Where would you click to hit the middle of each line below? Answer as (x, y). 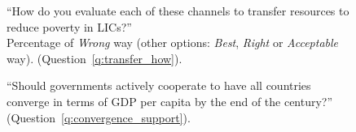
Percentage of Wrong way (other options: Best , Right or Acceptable (173, 43)
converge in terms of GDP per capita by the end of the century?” (170, 101)
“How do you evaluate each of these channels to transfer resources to (178, 11)
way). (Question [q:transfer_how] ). (94, 58)
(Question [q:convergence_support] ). (99, 117)
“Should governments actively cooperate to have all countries (159, 85)
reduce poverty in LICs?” (69, 26)
